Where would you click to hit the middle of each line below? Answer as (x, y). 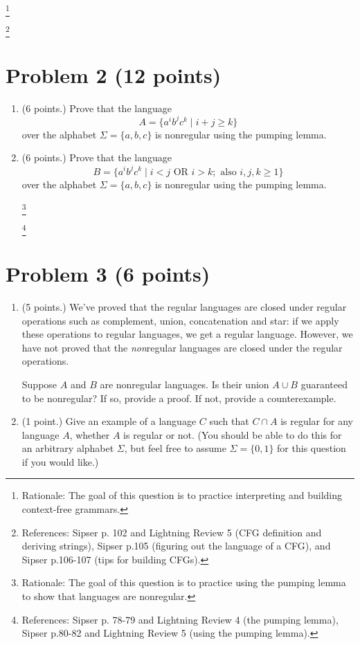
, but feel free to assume (175, 448)
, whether (90, 434)
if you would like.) (60, 461)
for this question (312, 448)
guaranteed (324, 384)
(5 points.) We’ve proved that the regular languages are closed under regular (184, 306)
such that (229, 421)
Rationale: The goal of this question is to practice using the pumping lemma (184, 582)
